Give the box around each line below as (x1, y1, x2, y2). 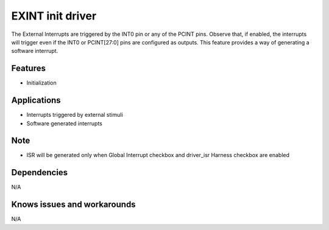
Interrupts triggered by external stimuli (26, 111, 123, 119)
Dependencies (11, 167, 68, 178)
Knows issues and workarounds (11, 200, 136, 210)
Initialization (26, 79, 57, 86)
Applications (11, 95, 61, 106)
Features (11, 63, 46, 74)
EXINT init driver (11, 9, 97, 23)
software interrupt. (11, 47, 58, 55)
